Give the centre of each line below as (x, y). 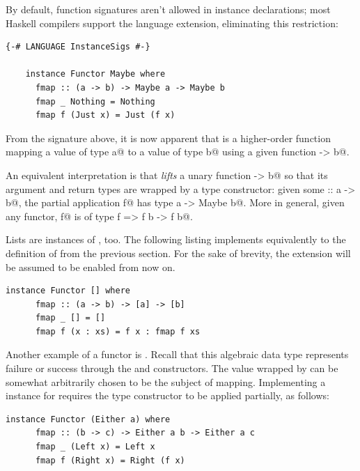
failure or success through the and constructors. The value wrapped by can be (172, 368)
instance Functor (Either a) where (88, 419)
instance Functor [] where (68, 291)
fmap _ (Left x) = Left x (95, 447)
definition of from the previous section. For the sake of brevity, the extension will (178, 253)
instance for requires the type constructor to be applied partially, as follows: (167, 395)
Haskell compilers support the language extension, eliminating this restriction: (172, 23)
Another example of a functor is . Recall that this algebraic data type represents (177, 354)
